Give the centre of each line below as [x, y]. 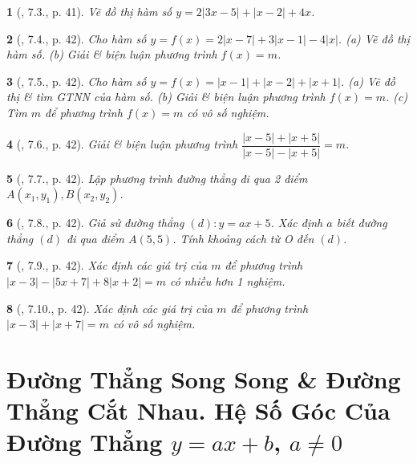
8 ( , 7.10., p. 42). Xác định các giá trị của [110, 308]
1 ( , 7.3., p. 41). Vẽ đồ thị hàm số [89, 11]
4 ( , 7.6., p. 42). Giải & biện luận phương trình [122, 144]
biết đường [362, 223]
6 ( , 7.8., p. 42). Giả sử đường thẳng [95, 223]
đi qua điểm [95, 238]
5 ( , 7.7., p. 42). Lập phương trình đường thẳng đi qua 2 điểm [157, 178]
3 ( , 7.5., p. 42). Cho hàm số [77, 81]
